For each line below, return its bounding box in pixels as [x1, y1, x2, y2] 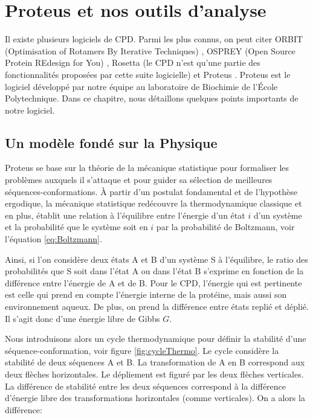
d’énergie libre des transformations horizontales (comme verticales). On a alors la [5, 391, 305, 404]
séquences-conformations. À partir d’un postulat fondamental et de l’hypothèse [5, 185, 297, 198]
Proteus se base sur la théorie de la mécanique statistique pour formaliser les [5, 161, 289, 174]
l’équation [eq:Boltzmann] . [5, 233, 102, 245]
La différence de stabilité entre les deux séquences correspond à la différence [5, 379, 286, 392]
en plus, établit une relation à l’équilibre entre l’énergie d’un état [5, 208, 245, 221]
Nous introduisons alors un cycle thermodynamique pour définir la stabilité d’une [5, 332, 306, 345]
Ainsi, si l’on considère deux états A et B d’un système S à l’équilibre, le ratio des [5, 252, 308, 265]
